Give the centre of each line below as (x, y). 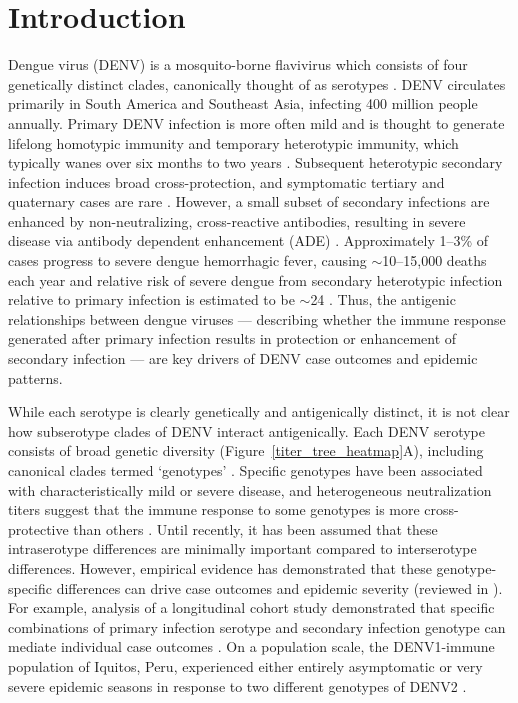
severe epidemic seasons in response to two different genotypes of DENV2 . (237, 685)
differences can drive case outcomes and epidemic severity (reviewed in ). (279, 587)
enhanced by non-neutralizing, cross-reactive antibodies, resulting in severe (237, 220)
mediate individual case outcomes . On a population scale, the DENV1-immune (251, 646)
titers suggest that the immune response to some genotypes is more (214, 509)
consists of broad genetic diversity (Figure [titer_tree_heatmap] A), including (246, 450)
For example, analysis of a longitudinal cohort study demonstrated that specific (251, 607)
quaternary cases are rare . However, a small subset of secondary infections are (249, 201)
